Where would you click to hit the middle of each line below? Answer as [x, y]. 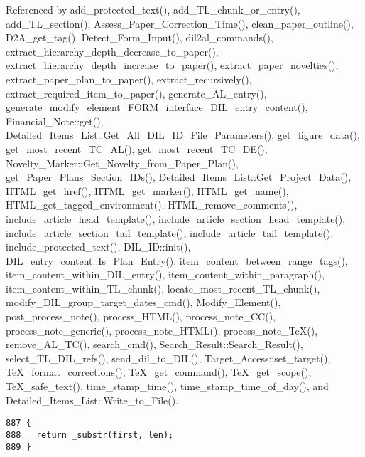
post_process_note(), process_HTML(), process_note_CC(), [141, 316]
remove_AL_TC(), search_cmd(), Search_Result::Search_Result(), [154, 344]
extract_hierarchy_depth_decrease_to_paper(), [112, 51]
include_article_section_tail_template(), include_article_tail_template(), [170, 232]
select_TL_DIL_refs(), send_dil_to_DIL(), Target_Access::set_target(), [168, 358]
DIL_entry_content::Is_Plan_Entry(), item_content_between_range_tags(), [177, 260]
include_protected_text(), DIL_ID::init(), [98, 247]
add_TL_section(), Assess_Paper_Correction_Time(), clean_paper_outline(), [180, 23]
